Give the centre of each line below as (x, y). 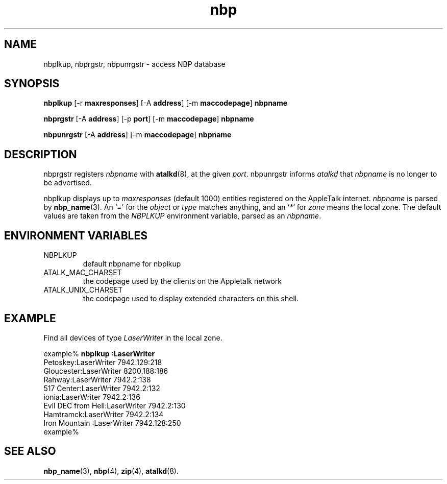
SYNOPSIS (32, 84)
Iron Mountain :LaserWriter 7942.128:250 (112, 423)
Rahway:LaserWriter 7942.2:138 (97, 379)
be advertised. (68, 183)
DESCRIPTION (41, 154)
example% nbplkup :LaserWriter (99, 353)
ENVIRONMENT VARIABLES (76, 235)
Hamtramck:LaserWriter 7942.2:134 (104, 414)
